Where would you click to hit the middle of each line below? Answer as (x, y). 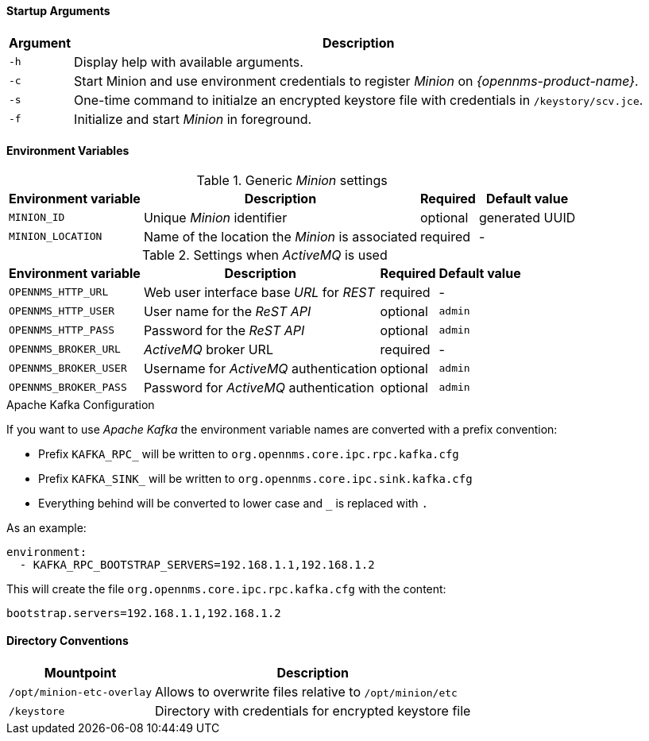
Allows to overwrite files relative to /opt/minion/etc (306, 692)
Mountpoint (80, 673)
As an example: (46, 527)
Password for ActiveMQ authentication (259, 387)
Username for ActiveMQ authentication (260, 368)
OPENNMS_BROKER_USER (68, 369)
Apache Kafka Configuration (81, 404)
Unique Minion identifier (215, 217)
